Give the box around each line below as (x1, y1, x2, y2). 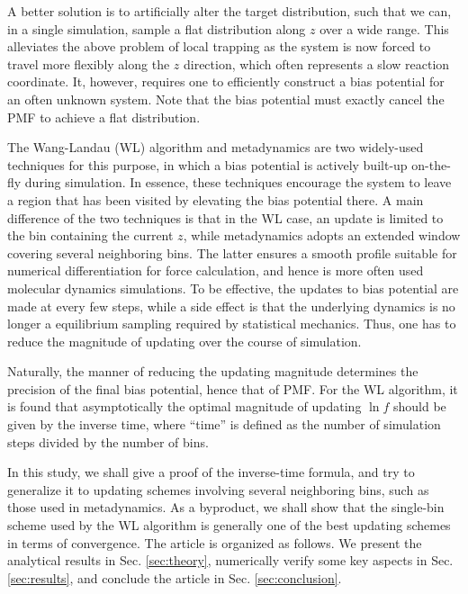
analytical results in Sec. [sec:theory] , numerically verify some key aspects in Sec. (7, 551, 454, 570)
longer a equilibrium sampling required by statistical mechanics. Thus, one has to (7, 314, 456, 333)
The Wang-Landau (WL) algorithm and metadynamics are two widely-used (7, 138, 424, 157)
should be (393, 397, 446, 416)
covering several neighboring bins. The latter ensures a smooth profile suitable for (7, 243, 457, 262)
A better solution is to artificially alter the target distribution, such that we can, (7, 2, 452, 20)
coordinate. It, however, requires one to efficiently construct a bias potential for (7, 72, 445, 91)
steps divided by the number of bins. (7, 432, 209, 451)
